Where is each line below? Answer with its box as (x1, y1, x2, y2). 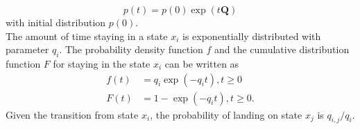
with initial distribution (6, 15, 106, 29)
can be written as (164, 56, 239, 70)
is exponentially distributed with (182, 28, 321, 43)
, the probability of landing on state (150, 107, 302, 121)
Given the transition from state (6, 107, 139, 121)
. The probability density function (59, 42, 203, 57)
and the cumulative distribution (214, 42, 350, 57)
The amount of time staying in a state (6, 28, 168, 43)
